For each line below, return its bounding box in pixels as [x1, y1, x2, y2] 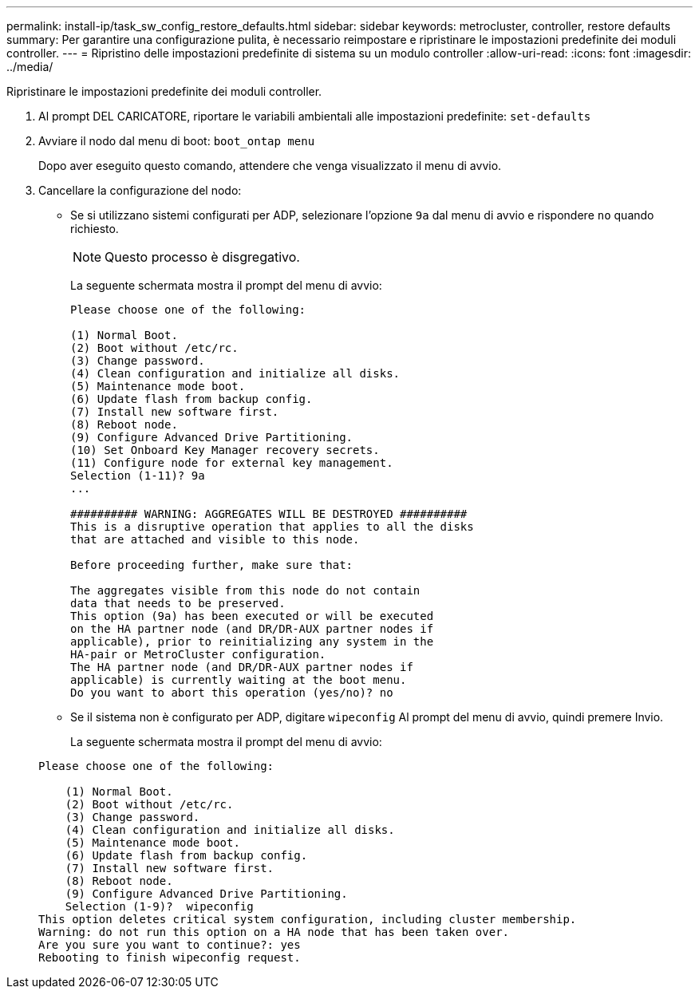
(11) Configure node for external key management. [70, 456, 393, 469]
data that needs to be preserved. [70, 597, 286, 610]
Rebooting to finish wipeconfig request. [38, 951, 301, 964]
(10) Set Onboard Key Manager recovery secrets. [70, 444, 380, 456]
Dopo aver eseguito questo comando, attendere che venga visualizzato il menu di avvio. [38, 159, 502, 172]
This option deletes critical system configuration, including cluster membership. [38, 913, 577, 926]
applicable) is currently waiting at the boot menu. [70, 673, 407, 686]
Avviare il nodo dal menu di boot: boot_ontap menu [38, 134, 315, 148]
